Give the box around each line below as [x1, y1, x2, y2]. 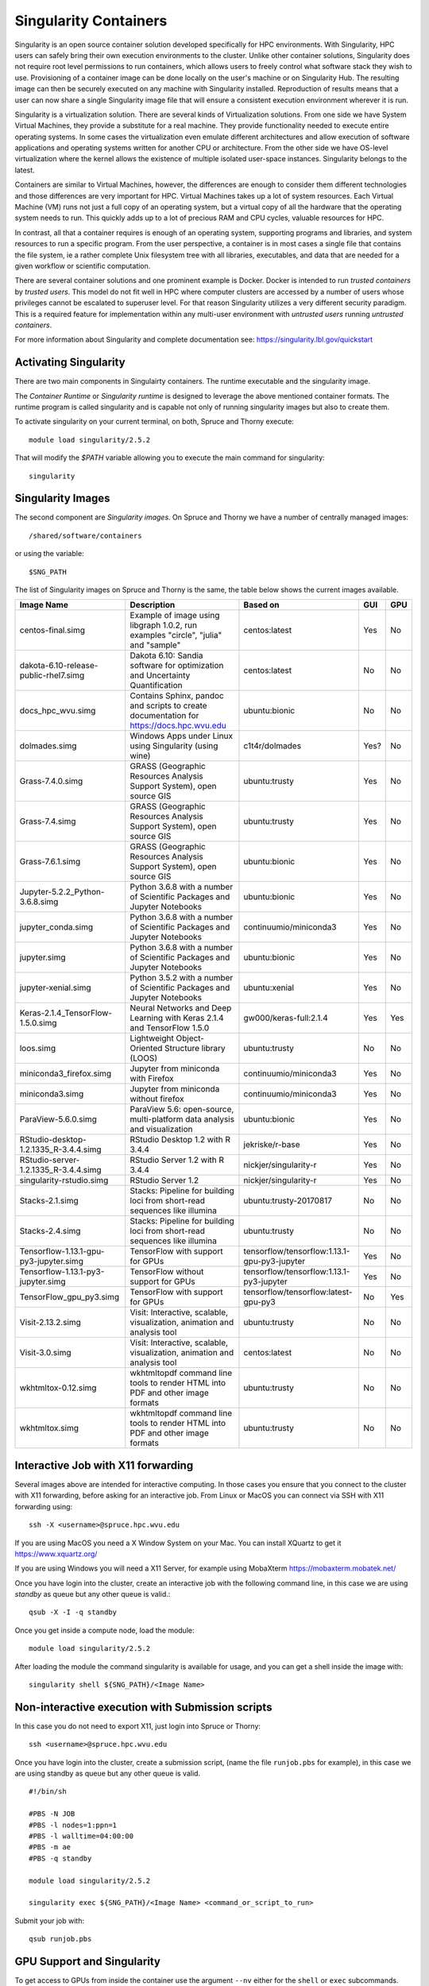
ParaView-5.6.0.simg [19, 1114, 97, 1125]
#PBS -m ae [29, 1843, 71, 1852]
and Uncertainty [129, 670, 191, 681]
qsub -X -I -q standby [29, 1608, 118, 1617]
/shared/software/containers [29, 531, 142, 540]
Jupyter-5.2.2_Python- [19, 887, 105, 898]
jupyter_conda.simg [19, 922, 94, 933]
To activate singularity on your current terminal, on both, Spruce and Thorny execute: [14, 417, 294, 427]
